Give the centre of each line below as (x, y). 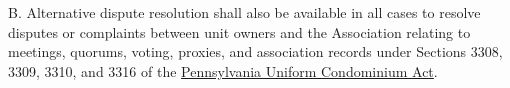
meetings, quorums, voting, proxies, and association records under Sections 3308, (255, 51)
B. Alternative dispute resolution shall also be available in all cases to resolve (244, 12)
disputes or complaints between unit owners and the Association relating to (239, 31)
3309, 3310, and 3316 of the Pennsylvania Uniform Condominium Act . (223, 70)
